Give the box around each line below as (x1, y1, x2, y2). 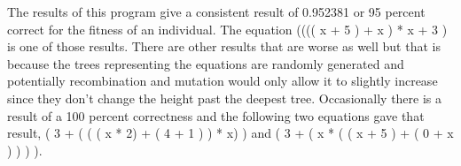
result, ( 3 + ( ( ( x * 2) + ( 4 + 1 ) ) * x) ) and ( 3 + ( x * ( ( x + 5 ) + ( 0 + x (7, 124, 454, 142)
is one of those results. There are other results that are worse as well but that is (7, 37, 441, 56)
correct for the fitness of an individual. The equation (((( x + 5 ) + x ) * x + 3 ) (7, 19, 448, 38)
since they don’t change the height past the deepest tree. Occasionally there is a (7, 88, 442, 107)
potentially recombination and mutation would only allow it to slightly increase (7, 72, 438, 90)
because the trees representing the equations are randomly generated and (7, 54, 404, 72)
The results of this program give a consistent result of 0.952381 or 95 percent (7, 3, 426, 20)
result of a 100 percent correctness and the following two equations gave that (7, 106, 425, 124)
